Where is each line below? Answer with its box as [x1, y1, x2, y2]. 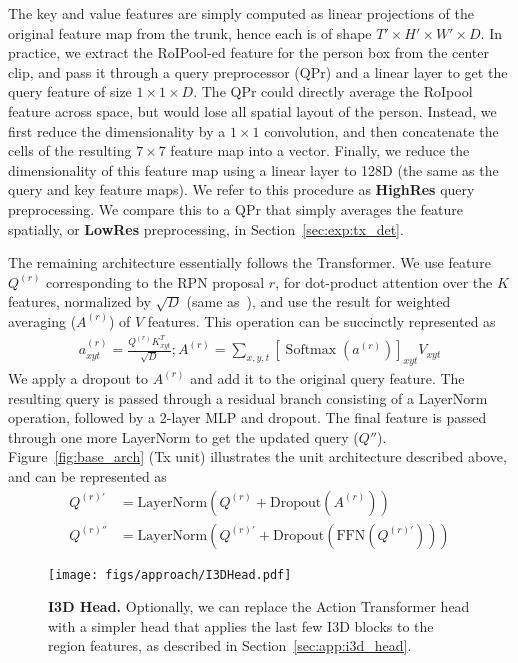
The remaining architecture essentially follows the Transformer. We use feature [8, 252, 491, 273]
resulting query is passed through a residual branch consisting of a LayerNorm [8, 387, 488, 408]
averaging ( [8, 310, 77, 331]
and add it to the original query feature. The [190, 367, 465, 388]
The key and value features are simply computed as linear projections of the [8, 3, 474, 23]
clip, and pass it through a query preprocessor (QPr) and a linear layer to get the [8, 61, 508, 82]
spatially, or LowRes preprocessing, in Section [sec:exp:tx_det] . [8, 218, 404, 239]
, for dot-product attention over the [275, 271, 493, 292]
